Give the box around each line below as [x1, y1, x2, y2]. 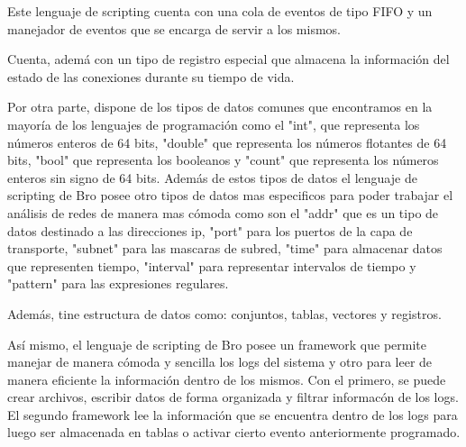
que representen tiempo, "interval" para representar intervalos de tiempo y [7, 256, 416, 275]
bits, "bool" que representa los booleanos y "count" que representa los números [7, 151, 439, 169]
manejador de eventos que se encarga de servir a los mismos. [7, 19, 341, 38]
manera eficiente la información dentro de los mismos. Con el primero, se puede [7, 369, 446, 388]
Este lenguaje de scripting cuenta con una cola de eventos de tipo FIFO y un [7, 2, 433, 20]
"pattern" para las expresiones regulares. [7, 274, 229, 293]
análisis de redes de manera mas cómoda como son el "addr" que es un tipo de [7, 203, 439, 222]
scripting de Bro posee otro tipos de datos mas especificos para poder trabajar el [7, 186, 453, 205]
